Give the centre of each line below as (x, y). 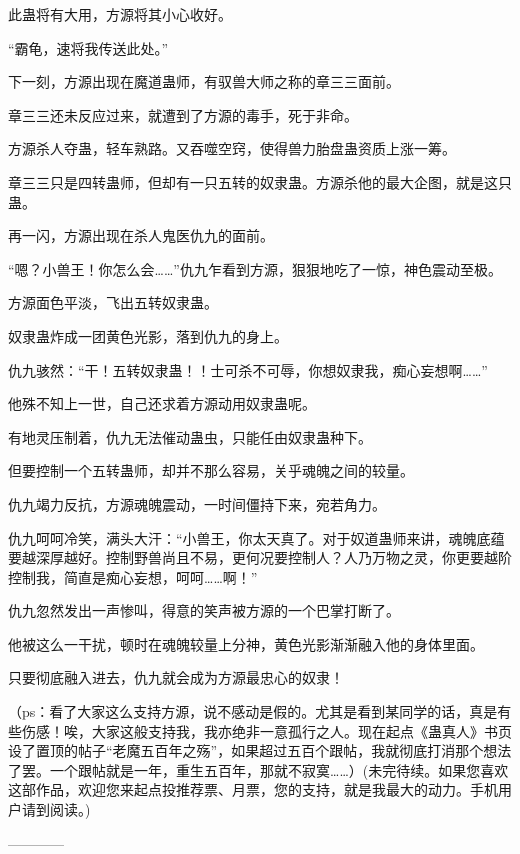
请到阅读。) (56, 809)
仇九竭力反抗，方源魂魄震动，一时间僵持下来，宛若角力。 (197, 503)
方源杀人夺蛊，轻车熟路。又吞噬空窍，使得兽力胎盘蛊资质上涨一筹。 (232, 148)
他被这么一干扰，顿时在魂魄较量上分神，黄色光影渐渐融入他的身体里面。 (246, 643)
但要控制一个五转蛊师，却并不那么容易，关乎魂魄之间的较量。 (211, 470)
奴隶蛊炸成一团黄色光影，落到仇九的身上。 (148, 335)
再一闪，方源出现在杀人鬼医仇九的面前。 (141, 235)
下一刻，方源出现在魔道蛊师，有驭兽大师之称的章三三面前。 (204, 81)
